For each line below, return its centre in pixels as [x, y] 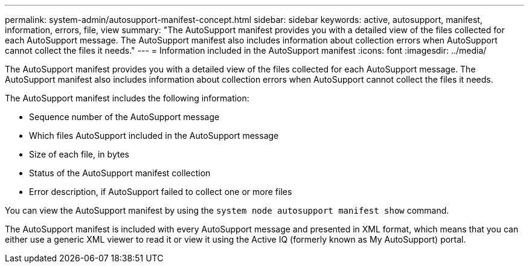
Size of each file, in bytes [79, 154]
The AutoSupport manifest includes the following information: [127, 98]
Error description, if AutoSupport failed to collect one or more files [161, 192]
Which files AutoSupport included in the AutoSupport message [154, 136]
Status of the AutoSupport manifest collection [120, 173]
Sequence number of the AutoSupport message [124, 117]
